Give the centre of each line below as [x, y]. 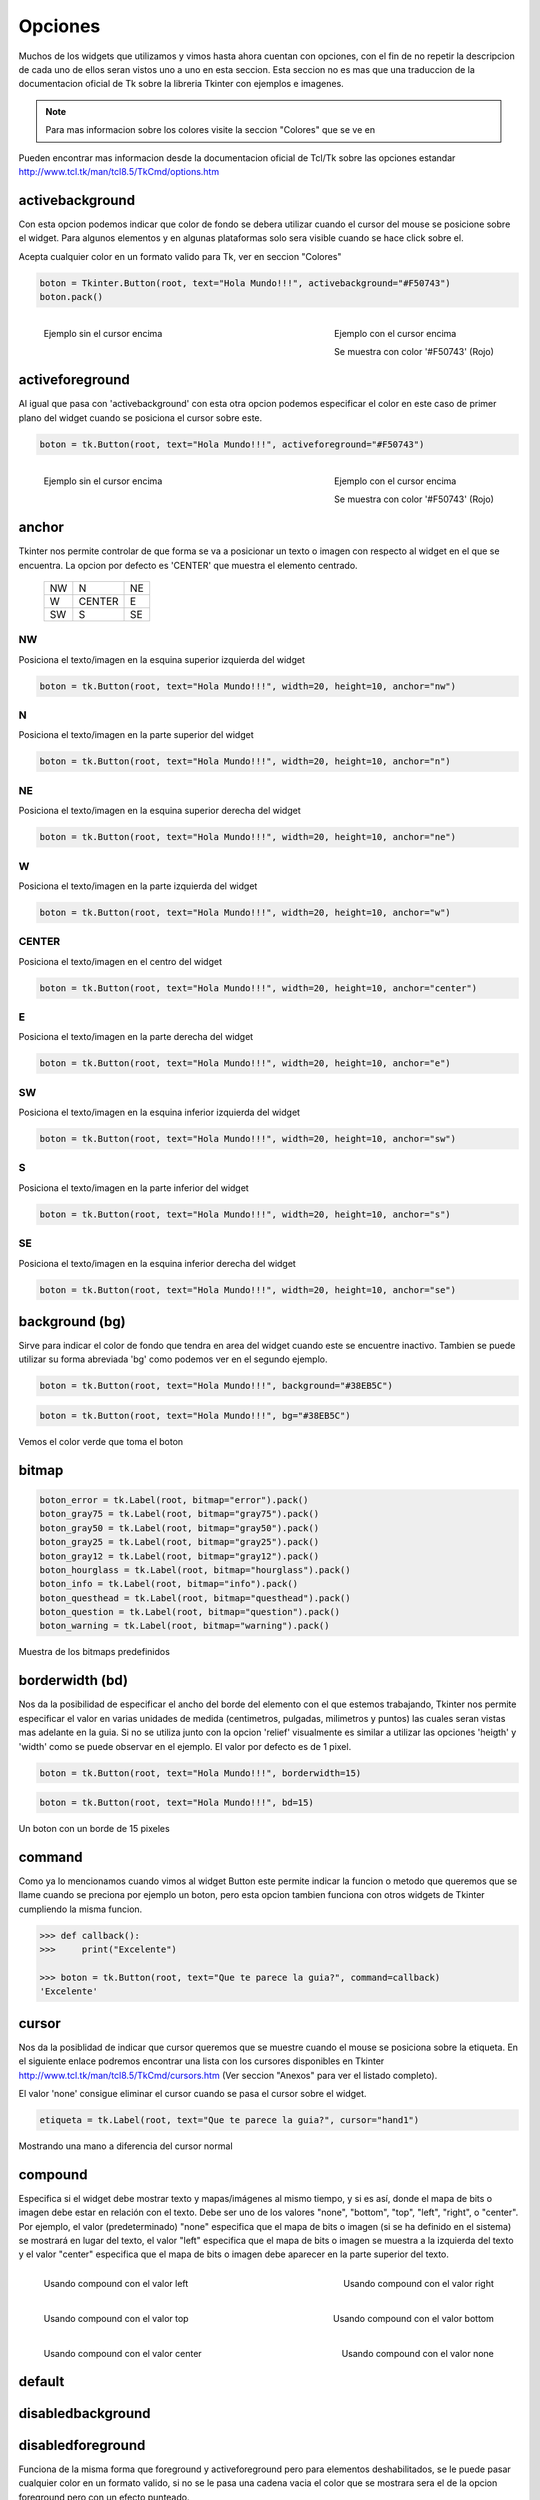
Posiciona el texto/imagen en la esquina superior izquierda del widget [161, 659]
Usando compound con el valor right [418, 2283]
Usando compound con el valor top [116, 2318]
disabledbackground [84, 2413]
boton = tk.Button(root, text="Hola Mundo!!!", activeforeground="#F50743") [232, 444]
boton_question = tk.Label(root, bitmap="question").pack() [190, 1612]
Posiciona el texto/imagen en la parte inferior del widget [133, 1187]
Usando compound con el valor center [122, 2353]
